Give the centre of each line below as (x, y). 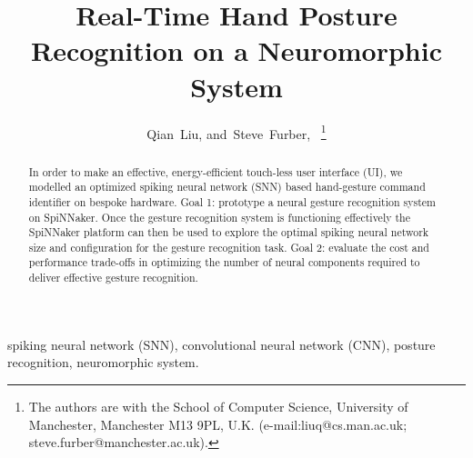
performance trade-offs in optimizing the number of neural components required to (224, 262)
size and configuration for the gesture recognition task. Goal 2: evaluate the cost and (229, 247)
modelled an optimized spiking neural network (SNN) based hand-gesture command (227, 187)
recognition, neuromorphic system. (103, 362)
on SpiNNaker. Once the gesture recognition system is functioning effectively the (219, 217)
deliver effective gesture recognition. (113, 278)
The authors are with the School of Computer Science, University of (218, 406)
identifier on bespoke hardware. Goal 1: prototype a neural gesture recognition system (232, 201)
